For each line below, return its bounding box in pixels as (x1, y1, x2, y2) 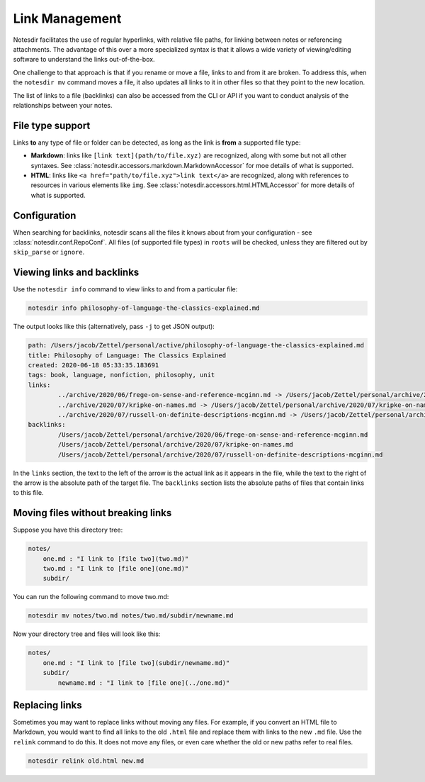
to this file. (13, 488, 44, 497)
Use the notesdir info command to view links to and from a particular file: (13, 285, 238, 294)
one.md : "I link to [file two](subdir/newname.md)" (42, 659, 230, 666)
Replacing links (13, 699, 82, 711)
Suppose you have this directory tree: (13, 525, 123, 535)
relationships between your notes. (13, 101, 113, 109)
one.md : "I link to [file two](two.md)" (42, 554, 189, 563)
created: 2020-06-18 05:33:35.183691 (28, 362, 159, 369)
